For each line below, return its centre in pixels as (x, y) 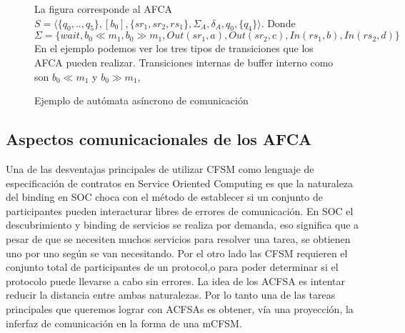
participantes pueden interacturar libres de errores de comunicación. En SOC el (180, 210)
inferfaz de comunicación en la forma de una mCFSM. (124, 323)
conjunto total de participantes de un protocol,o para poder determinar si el (172, 267)
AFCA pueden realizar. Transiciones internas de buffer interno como (184, 62)
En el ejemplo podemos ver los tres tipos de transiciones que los (174, 48)
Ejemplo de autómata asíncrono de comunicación (141, 100)
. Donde (278, 23)
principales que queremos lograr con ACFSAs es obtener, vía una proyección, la (180, 308)
